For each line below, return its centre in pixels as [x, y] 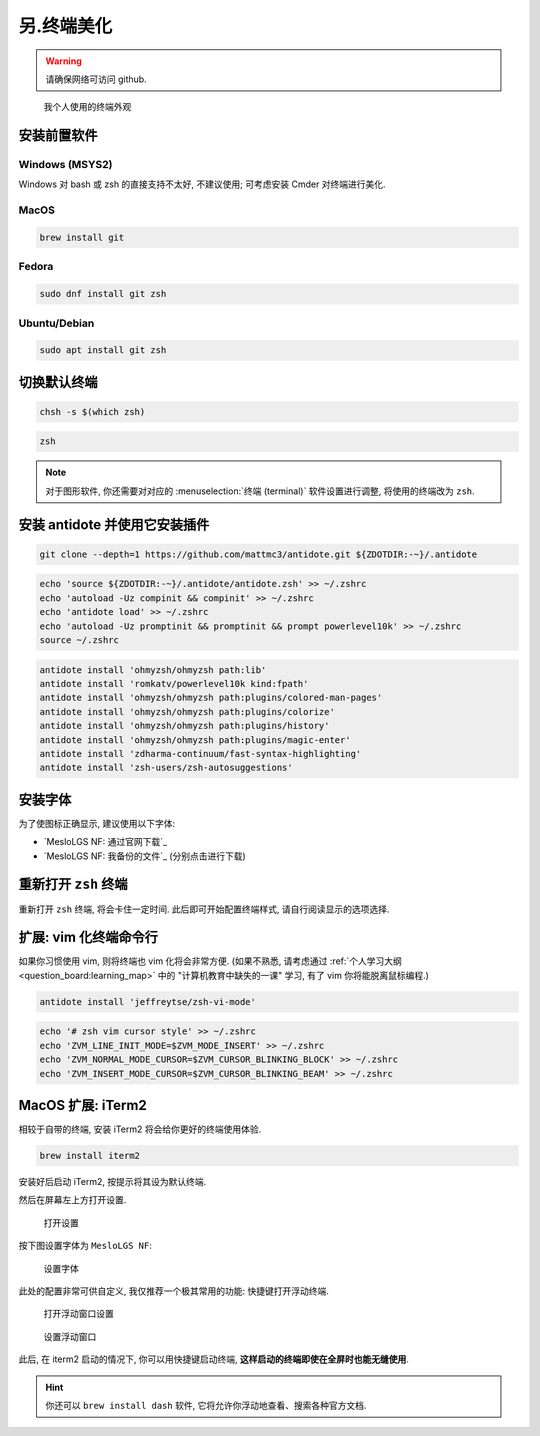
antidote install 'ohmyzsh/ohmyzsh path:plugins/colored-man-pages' [211, 698]
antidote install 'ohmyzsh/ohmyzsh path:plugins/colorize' [187, 711]
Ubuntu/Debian [56, 323]
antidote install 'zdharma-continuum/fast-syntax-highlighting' [200, 753]
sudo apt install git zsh [103, 350]
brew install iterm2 [89, 1156]
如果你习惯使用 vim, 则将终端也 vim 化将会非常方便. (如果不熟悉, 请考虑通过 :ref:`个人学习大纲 [210, 961]
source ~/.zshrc [79, 640]
